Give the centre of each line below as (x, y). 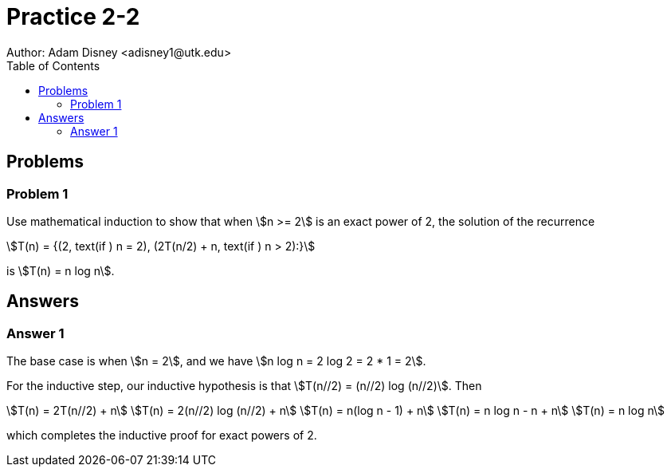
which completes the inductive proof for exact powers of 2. (162, 436)
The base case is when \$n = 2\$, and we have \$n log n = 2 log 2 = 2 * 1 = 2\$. (216, 361)
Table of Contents (53, 65)
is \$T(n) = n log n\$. (61, 270)
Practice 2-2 (73, 17)
